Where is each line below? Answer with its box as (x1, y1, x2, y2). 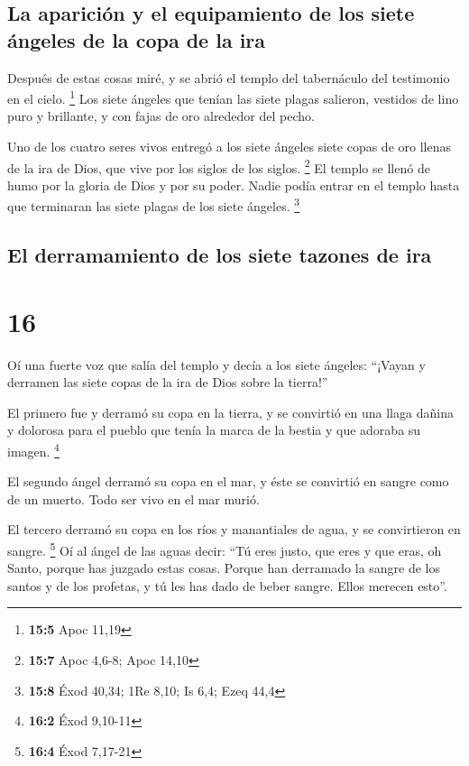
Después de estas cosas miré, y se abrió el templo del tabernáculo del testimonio (7, 68, 450, 87)
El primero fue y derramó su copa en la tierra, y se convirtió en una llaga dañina (7, 402, 454, 421)
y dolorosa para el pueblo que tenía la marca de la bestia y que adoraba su (7, 420, 421, 439)
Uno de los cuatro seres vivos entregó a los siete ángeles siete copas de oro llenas (7, 137, 451, 156)
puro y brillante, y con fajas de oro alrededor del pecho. (7, 106, 315, 125)
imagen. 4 (7, 439, 60, 460)
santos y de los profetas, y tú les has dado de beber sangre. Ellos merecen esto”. (7, 576, 447, 595)
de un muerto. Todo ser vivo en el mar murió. (7, 489, 260, 508)
